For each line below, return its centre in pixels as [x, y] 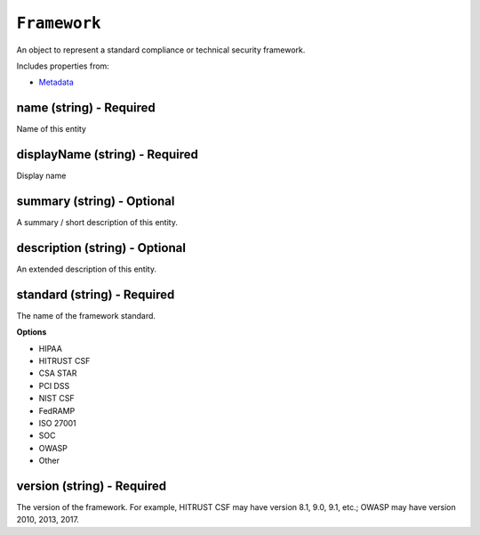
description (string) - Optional [101, 248]
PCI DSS [54, 385]
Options [32, 332]
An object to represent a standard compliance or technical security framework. [161, 50]
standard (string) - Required [96, 294]
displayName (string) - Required [108, 154]
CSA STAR [58, 373]
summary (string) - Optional [96, 201]
